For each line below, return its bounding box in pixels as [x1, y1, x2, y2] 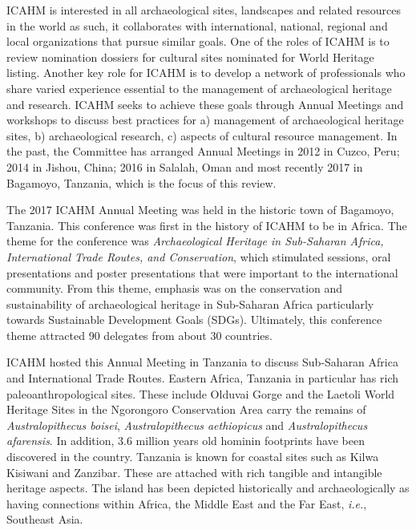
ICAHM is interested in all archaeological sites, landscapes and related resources [6, 2, 401, 18]
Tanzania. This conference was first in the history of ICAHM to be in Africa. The [6, 216, 407, 233]
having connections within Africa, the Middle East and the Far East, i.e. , [6, 495, 367, 512]
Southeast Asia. [6, 511, 83, 528]
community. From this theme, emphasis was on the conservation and [6, 280, 343, 297]
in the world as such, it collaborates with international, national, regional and [6, 17, 388, 34]
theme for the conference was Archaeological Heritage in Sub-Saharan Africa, [6, 233, 384, 249]
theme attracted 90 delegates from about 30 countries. [6, 326, 273, 343]
